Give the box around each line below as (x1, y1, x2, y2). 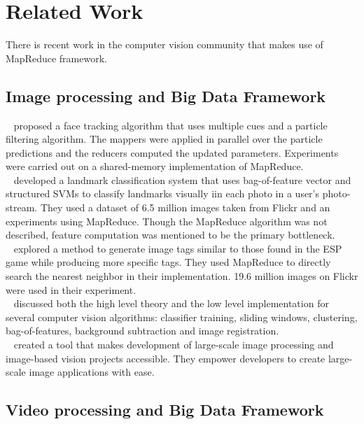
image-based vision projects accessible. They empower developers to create (6, 351, 325, 365)
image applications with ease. (29, 365, 155, 379)
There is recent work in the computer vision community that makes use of (6, 37, 323, 52)
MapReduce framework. (6, 50, 107, 65)
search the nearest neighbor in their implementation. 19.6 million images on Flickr (6, 269, 358, 283)
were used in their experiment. (6, 282, 136, 297)
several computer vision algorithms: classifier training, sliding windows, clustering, (6, 309, 358, 324)
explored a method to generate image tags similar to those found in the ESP (13, 241, 342, 255)
